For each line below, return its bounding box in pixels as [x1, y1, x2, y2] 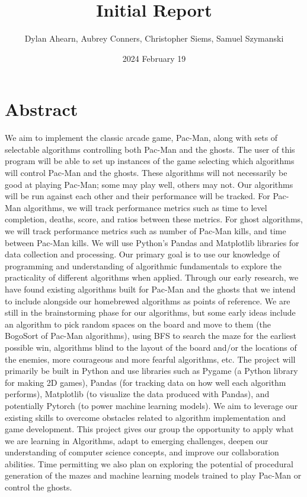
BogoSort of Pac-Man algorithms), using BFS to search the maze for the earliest [5, 329, 297, 342]
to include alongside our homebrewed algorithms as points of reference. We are [5, 294, 290, 307]
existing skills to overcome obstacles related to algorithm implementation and [5, 411, 286, 423]
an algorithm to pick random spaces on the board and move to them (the [5, 317, 271, 330]
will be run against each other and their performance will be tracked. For [5, 190, 270, 202]
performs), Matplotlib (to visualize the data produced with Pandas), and [5, 388, 270, 400]
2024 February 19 [122, 52, 186, 64]
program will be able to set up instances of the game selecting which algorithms [5, 155, 295, 167]
